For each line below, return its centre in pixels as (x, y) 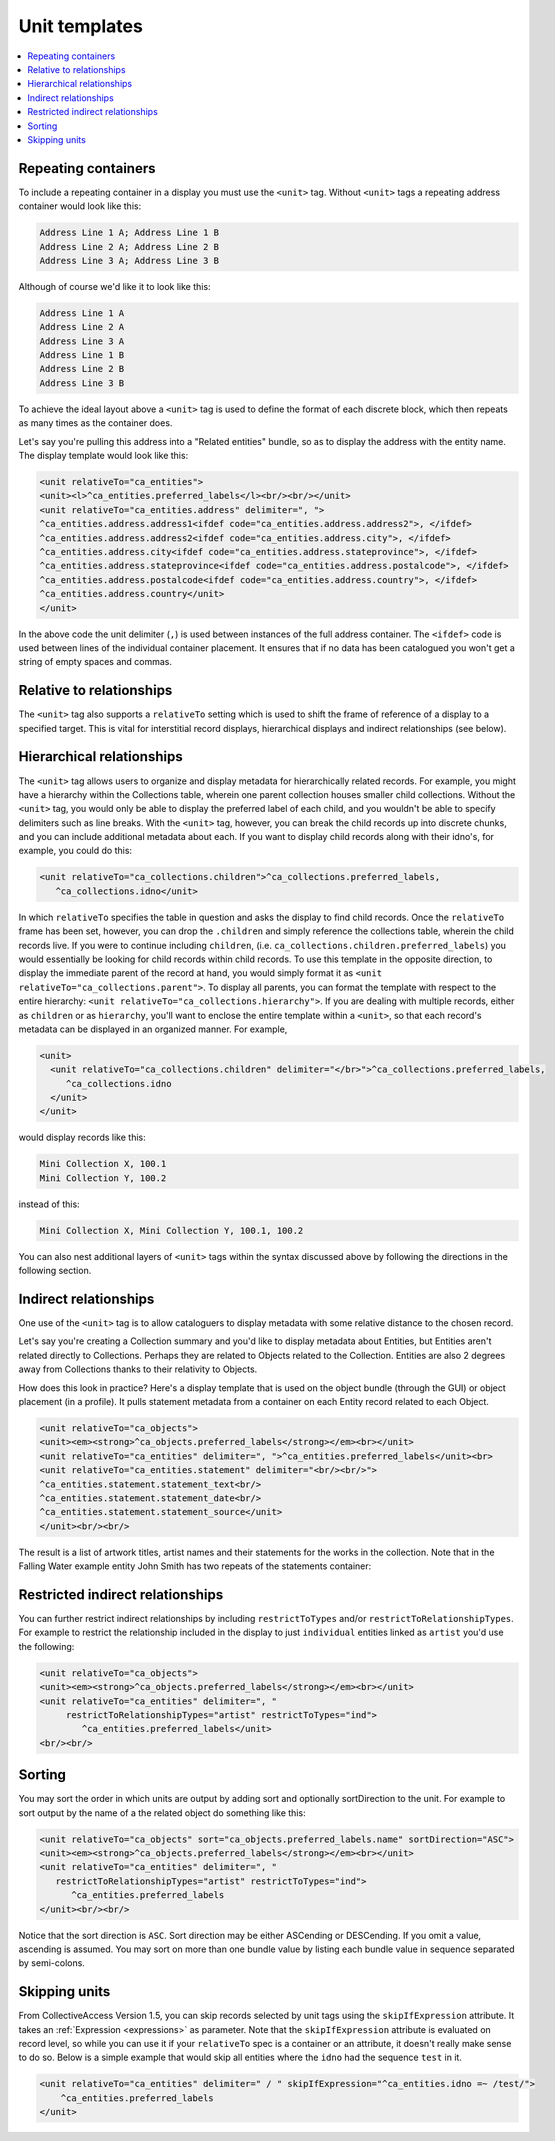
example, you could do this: (75, 851)
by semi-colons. (51, 1963)
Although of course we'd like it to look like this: (114, 286)
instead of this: (49, 1204)
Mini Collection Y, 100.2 (103, 1178)
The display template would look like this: (103, 456)
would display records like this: (82, 1137)
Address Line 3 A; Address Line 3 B (129, 260)
